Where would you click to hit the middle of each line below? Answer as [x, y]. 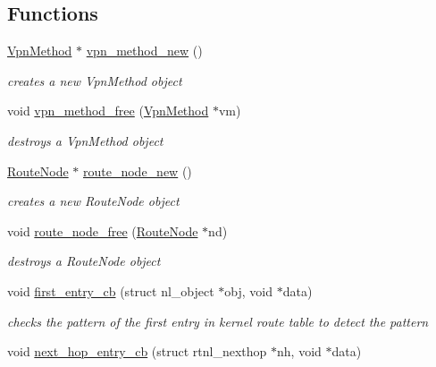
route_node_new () [138, 171]
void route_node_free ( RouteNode [103, 230]
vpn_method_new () [144, 51]
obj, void [249, 290]
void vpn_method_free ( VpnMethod [108, 111]
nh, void [299, 351]
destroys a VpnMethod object [85, 140]
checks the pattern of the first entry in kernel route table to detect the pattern [218, 321]
